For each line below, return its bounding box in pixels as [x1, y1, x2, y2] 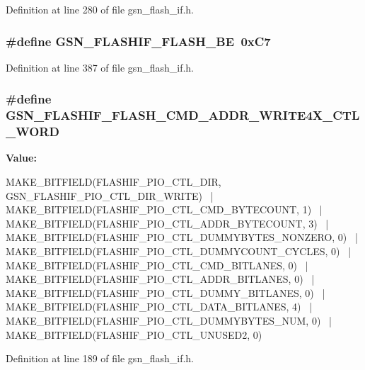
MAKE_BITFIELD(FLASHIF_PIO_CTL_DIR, [6, 174, 221, 189]
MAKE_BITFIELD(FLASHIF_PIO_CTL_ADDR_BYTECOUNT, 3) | [6, 215, 329, 230]
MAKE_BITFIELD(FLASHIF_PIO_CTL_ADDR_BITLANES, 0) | [6, 271, 315, 286]
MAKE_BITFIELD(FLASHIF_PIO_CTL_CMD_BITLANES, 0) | [6, 257, 308, 272]
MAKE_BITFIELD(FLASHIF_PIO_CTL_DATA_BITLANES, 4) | [6, 299, 313, 314]
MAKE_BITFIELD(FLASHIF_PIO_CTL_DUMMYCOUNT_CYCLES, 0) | [6, 244, 352, 259]
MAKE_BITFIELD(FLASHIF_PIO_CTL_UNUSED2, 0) [6, 327, 262, 342]
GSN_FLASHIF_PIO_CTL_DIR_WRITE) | [6, 188, 214, 203]
